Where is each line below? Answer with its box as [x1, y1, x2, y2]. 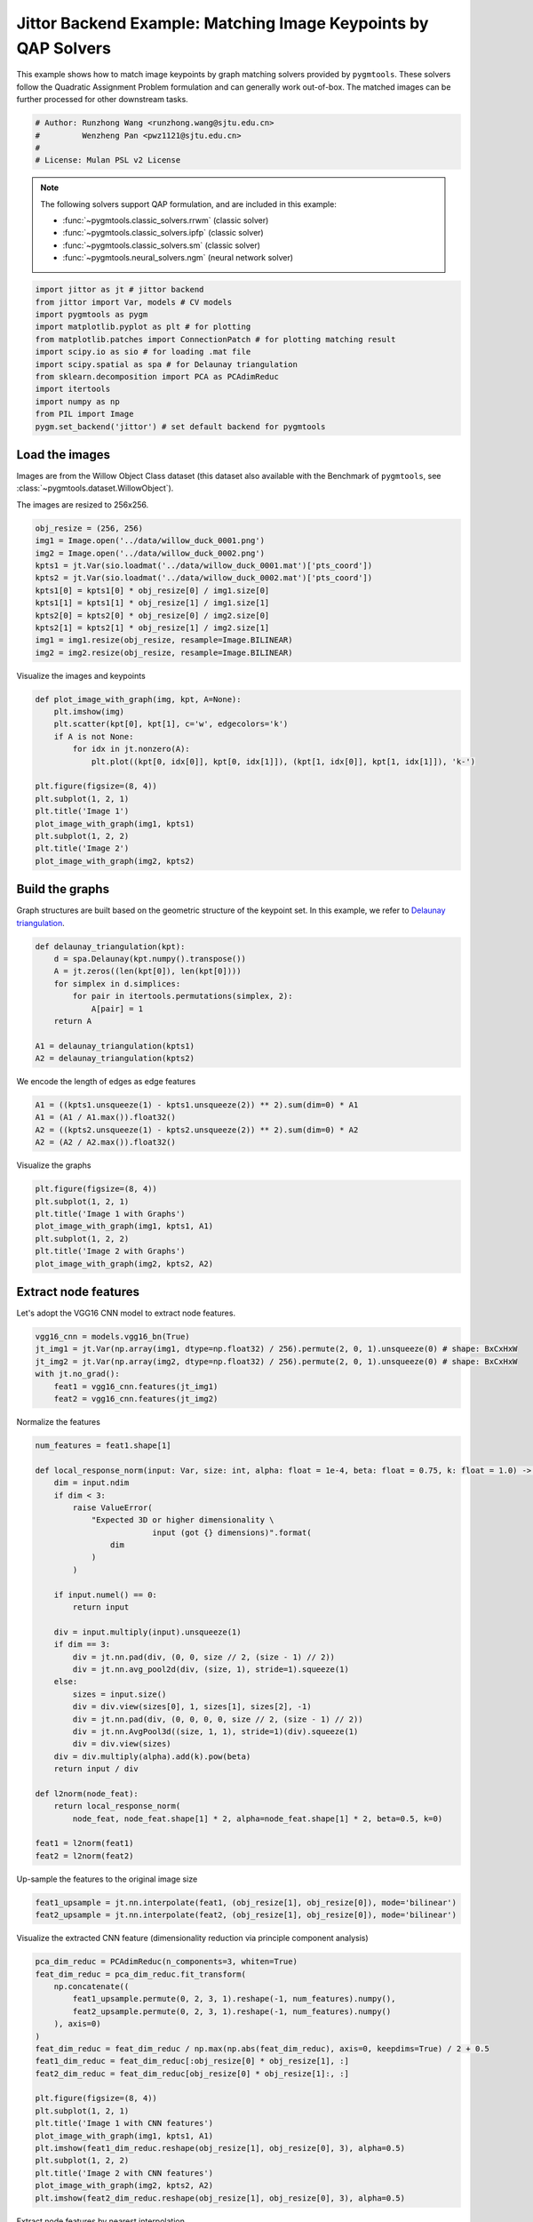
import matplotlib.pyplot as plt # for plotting [35, 322, 251, 332]
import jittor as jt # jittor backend [35, 284, 204, 295]
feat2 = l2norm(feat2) [35, 1850, 134, 1861]
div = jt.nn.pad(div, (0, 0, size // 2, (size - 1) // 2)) [72, 1651, 336, 1662]
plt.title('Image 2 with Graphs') [35, 1246, 186, 1257]
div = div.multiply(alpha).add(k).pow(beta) [53, 1751, 251, 1762]
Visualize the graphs [16, 1160, 91, 1171]
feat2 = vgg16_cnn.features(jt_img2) [53, 1394, 219, 1403]
